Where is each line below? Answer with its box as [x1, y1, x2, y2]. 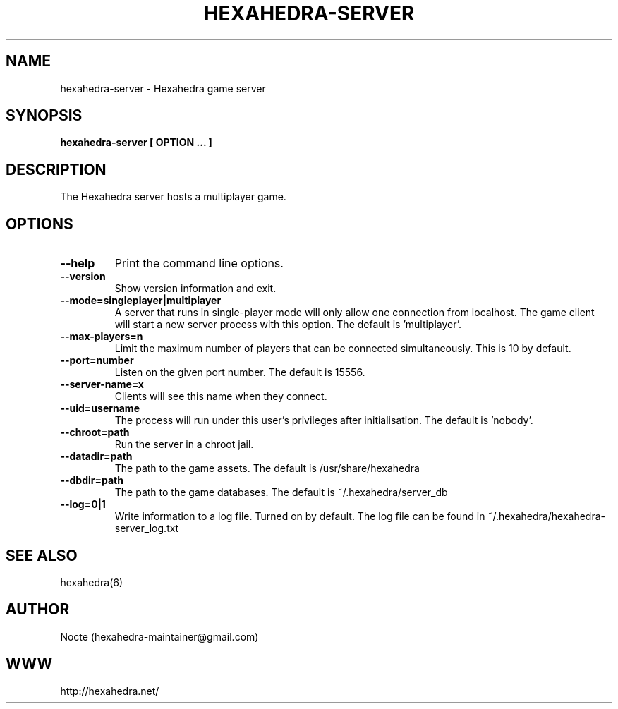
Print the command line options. [114, 256, 284, 271]
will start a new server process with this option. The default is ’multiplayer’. [114, 318, 462, 331]
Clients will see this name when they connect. [114, 390, 327, 403]
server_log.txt [114, 522, 179, 535]
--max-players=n [60, 330, 143, 343]
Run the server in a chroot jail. [114, 438, 254, 451]
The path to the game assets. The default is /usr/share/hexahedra [114, 462, 420, 475]
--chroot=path [60, 426, 130, 439]
